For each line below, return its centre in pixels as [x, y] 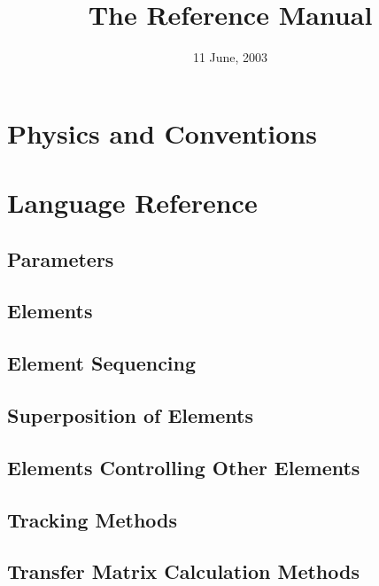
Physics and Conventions [162, 133]
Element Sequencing [102, 363]
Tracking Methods [93, 519]
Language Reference [132, 203]
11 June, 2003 [230, 57]
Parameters [61, 258]
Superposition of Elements [130, 415]
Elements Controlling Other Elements [184, 467]
